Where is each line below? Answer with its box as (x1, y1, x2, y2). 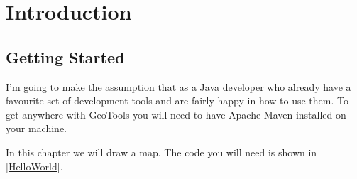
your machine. (6, 121, 67, 136)
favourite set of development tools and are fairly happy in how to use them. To (6, 93, 348, 108)
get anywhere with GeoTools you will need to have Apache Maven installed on (6, 107, 346, 121)
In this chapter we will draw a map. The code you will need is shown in (6, 144, 317, 159)
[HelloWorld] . (6, 158, 63, 173)
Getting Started (6, 45, 125, 67)
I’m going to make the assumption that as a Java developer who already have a (6, 79, 351, 94)
